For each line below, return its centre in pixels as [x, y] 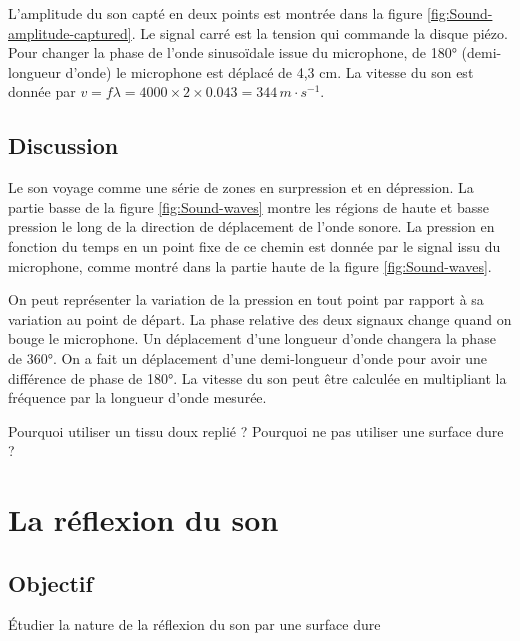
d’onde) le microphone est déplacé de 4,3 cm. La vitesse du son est [269, 71]
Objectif [50, 582]
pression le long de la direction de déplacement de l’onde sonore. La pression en [251, 226]
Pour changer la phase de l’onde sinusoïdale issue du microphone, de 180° [232, 52]
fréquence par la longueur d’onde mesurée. [137, 397]
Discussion [63, 145]
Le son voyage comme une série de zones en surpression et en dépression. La [241, 187]
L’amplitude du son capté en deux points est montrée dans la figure [215, 13]
